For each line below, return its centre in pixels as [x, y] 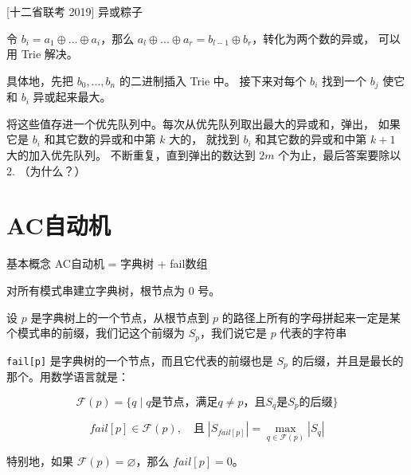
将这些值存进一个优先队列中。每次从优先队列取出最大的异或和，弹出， [190, 123]
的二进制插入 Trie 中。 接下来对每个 [213, 80]
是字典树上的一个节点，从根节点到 [120, 317]
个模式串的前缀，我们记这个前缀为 [96, 333]
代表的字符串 [313, 333]
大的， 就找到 [204, 139]
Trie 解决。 [49, 54]
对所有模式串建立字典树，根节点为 [96, 290]
